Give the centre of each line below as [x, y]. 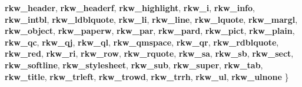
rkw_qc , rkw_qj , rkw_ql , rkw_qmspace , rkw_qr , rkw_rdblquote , [142, 42]
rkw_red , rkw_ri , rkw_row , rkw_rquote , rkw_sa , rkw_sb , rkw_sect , [149, 53]
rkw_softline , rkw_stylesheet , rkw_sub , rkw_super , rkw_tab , [134, 65]
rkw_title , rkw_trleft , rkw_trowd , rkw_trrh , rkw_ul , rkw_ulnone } [147, 76]
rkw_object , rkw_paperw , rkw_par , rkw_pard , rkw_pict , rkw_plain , [150, 31]
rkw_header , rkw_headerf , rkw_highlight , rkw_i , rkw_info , [130, 8]
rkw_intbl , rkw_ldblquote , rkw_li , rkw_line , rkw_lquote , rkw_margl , [151, 19]
